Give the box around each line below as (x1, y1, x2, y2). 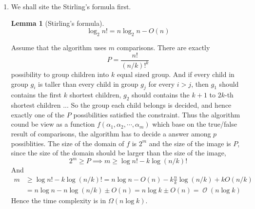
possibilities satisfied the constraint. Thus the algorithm (73, 109, 240, 119)
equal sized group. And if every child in (117, 69, 235, 79)
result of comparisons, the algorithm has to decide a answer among (11, 128, 211, 138)
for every (148, 78, 175, 89)
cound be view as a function (11, 119, 95, 129)
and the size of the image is (149, 138, 231, 148)
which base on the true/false (152, 119, 237, 129)
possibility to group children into (11, 69, 109, 79)
